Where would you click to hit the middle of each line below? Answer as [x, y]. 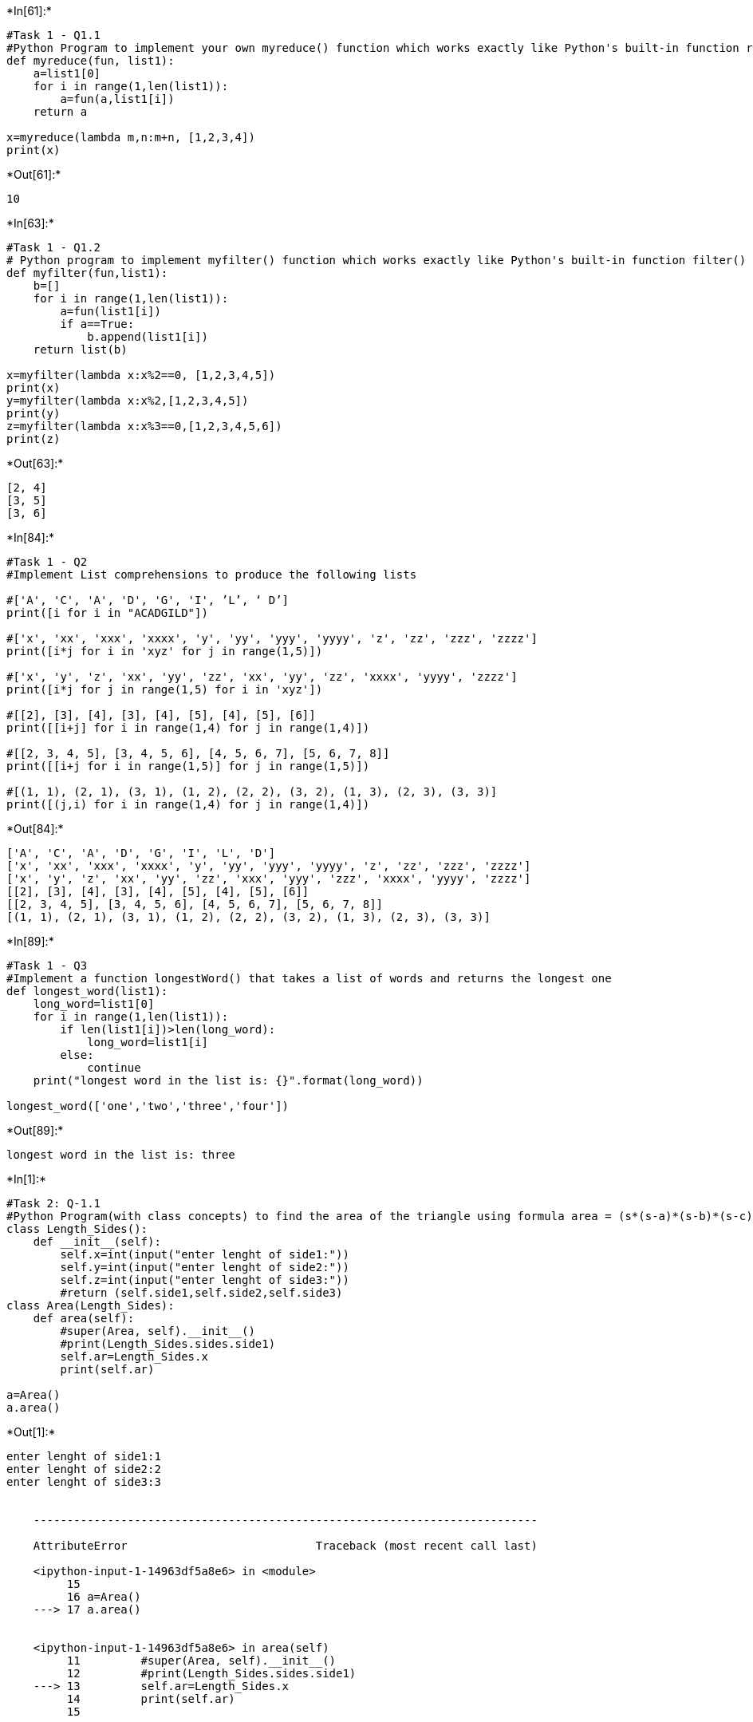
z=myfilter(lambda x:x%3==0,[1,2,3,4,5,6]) [144, 426]
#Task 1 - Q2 [47, 562]
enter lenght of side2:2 [84, 1469]
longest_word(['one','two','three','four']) [148, 1106]
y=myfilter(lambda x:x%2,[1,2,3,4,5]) [128, 401]
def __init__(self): [97, 1242]
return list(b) [80, 350]
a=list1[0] [67, 73]
